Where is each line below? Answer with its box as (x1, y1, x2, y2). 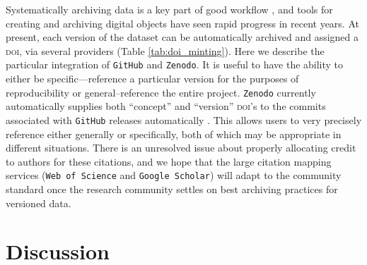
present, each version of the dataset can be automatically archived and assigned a (6, 30, 359, 44)
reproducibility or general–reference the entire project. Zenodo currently (6, 85, 316, 99)
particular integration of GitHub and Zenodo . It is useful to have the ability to (6, 57, 344, 72)
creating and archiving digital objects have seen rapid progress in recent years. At (6, 16, 359, 30)
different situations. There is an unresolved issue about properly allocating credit (6, 140, 356, 155)
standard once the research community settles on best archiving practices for (6, 181, 338, 196)
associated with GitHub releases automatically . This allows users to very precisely (6, 112, 362, 127)
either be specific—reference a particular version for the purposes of (6, 71, 299, 86)
